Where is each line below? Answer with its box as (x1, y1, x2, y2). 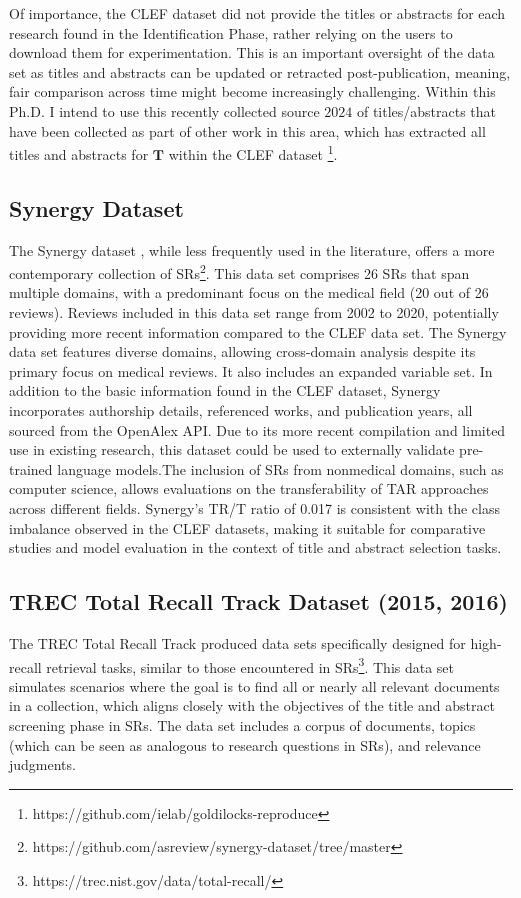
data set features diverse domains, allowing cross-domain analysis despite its (9, 341, 476, 362)
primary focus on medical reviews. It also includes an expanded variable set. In (9, 360, 493, 381)
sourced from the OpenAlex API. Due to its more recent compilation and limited (9, 419, 506, 440)
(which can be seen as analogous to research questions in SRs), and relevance (9, 734, 481, 755)
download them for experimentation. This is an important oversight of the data (9, 42, 495, 63)
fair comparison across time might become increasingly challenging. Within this (9, 81, 496, 102)
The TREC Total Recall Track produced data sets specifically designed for (9, 632, 466, 653)
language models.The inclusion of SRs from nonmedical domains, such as (57, 458, 504, 479)
